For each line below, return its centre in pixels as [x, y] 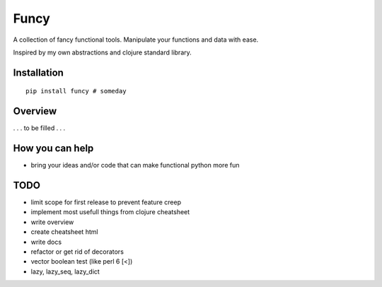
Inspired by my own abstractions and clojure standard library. [103, 52]
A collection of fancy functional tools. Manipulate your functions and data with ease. [136, 40]
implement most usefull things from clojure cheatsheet [110, 212]
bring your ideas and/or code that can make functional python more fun [135, 165]
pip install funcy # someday [76, 91]
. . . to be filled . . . [39, 128]
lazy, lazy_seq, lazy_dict [65, 271]
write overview [52, 222]
